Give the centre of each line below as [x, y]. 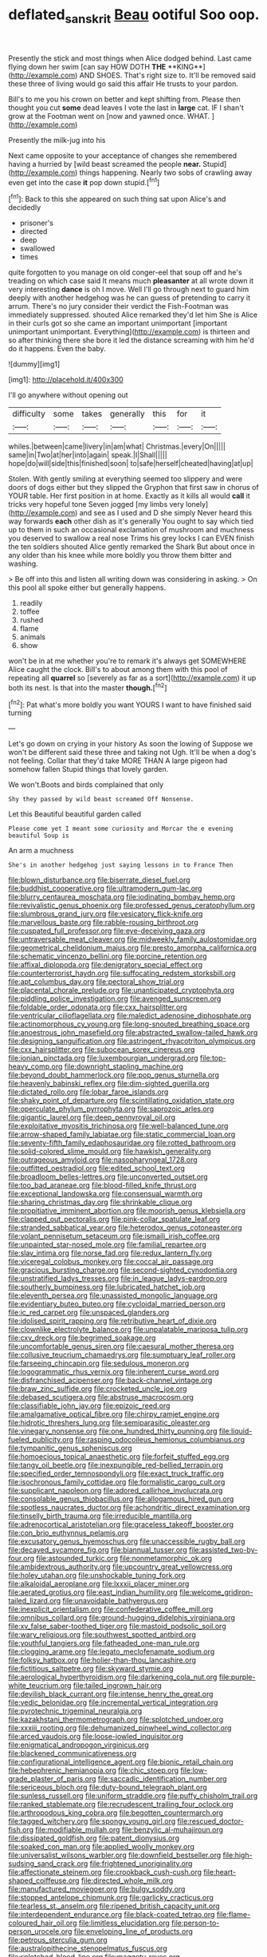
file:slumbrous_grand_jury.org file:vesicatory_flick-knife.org [106, 914]
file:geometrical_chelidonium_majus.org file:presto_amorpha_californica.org [133, 948]
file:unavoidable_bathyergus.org [116, 1601]
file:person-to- [195, 1923]
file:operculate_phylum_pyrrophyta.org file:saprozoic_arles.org [111, 1109]
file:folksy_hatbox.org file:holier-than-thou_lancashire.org [102, 1660]
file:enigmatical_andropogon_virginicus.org [79, 1745]
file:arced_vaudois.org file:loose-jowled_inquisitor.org [96, 1737]
